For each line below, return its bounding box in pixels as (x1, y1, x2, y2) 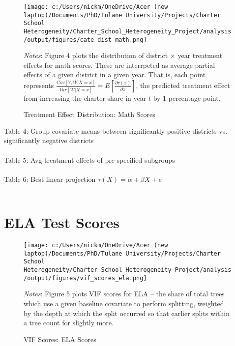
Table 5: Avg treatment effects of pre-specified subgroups (4, 154, 175, 165)
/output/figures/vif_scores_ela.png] (24, 274, 147, 282)
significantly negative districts (4, 135, 94, 145)
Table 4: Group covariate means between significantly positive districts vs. (4, 125, 228, 136)
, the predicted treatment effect (136, 80, 230, 90)
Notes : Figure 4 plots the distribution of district (24, 50, 168, 60)
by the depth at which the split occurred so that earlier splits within (24, 308, 230, 318)
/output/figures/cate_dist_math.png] (24, 36, 147, 43)
